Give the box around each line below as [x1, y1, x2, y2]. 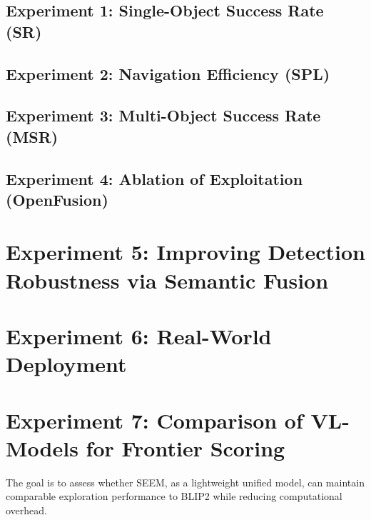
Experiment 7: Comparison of [6, 405, 303, 434]
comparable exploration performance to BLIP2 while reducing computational [6, 489, 342, 504]
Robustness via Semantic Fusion [6, 265, 329, 294]
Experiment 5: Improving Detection [6, 237, 366, 266]
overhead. [6, 502, 47, 517]
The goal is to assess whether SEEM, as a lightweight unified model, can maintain [6, 474, 365, 489]
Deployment [6, 349, 127, 379]
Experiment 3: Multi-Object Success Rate [6, 104, 321, 126]
